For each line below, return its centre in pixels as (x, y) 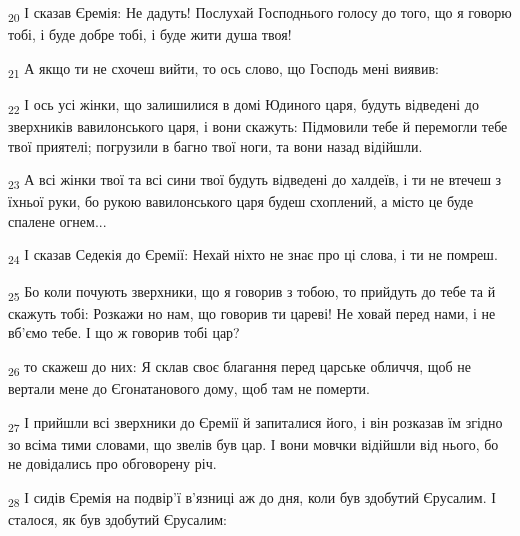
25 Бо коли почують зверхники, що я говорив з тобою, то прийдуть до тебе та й (252, 292)
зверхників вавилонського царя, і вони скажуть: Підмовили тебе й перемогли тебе (258, 125)
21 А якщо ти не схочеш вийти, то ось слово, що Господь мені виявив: (223, 69)
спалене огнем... (57, 220)
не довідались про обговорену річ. (112, 463)
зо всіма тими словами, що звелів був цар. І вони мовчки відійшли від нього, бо (253, 443)
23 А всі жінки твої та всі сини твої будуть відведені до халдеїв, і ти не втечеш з (255, 180)
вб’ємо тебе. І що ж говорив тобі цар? (124, 332)
